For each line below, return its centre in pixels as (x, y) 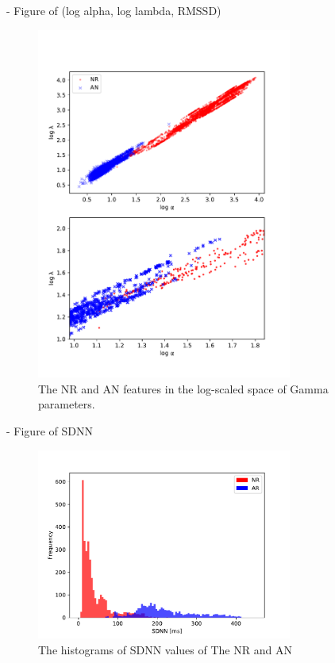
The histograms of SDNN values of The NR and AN (165, 650)
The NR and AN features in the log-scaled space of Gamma (183, 388)
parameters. (67, 404)
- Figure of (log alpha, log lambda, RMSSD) (114, 10)
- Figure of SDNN (50, 431)
